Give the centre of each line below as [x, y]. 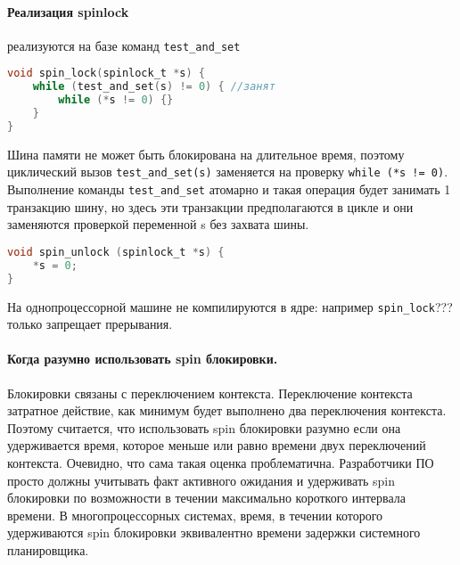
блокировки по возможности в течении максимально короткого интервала [206, 498]
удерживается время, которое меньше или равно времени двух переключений [217, 445]
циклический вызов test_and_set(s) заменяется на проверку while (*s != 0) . [228, 172]
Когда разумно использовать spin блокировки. [143, 359]
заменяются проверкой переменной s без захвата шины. [158, 224]
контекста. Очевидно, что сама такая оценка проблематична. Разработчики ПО [221, 462]
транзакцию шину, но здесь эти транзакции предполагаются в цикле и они [210, 206]
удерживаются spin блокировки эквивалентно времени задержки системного [214, 532]
